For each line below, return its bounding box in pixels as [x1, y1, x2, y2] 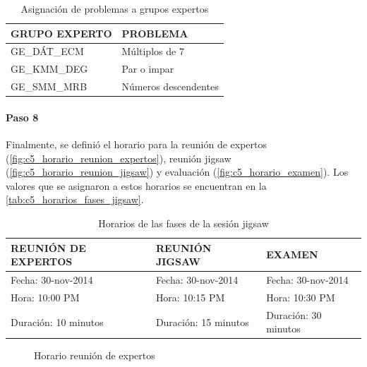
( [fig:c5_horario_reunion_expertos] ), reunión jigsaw [6, 150, 231, 165]
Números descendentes [121, 79, 219, 94]
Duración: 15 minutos [155, 314, 249, 329]
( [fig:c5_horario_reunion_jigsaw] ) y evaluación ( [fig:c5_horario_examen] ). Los [6, 164, 349, 179]
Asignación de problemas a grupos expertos [20, 1, 209, 16]
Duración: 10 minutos [11, 314, 104, 329]
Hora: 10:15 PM [155, 289, 225, 304]
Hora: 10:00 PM [11, 289, 80, 304]
